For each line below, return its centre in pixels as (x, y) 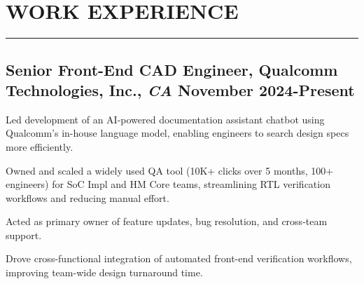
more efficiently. (40, 146)
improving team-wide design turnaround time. (104, 272)
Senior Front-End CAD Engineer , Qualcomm (172, 69)
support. (24, 235)
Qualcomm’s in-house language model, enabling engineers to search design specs (177, 133)
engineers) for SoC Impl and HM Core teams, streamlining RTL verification (168, 184)
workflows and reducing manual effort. (87, 197)
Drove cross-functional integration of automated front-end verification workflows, (179, 258)
